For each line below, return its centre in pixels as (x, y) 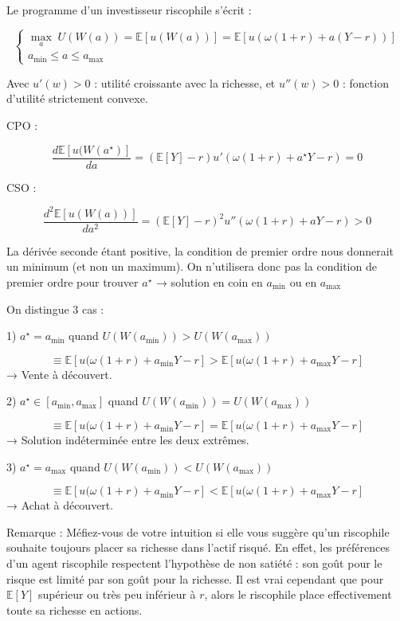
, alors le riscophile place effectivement (298, 594)
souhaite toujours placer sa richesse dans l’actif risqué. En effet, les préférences (198, 547)
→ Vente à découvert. (59, 374)
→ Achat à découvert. (60, 505)
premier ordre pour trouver (73, 282)
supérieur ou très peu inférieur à (117, 594)
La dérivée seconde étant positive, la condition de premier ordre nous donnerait (200, 250)
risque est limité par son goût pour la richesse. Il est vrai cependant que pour (195, 578)
